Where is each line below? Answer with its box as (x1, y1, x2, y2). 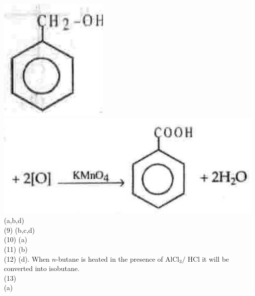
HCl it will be (187, 253, 229, 264)
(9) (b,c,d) (4, 224, 35, 235)
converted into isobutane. (4, 263, 80, 273)
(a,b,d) (4, 215, 25, 225)
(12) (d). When (4, 253, 50, 264)
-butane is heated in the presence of (56, 253, 163, 264)
